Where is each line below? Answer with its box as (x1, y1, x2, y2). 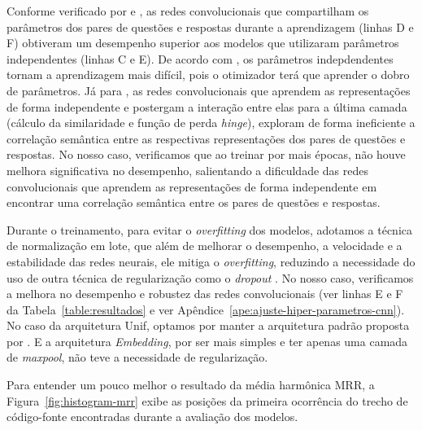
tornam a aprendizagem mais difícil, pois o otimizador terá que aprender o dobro (7, 66, 410, 83)
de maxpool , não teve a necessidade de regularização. (7, 349, 268, 366)
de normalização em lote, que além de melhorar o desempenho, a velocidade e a (7, 237, 402, 254)
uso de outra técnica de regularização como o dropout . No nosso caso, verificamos (7, 269, 414, 286)
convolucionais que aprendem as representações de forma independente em (7, 178, 377, 195)
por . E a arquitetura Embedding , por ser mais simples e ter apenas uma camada (7, 332, 408, 349)
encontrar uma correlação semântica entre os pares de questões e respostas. (7, 194, 381, 211)
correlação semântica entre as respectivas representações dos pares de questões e (7, 129, 406, 147)
